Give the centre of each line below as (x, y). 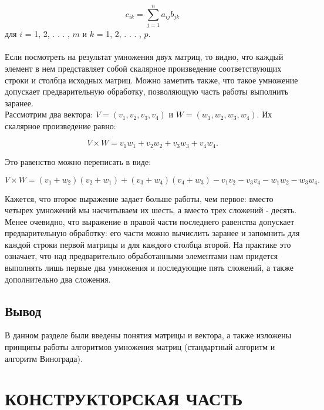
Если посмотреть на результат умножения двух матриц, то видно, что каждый (144, 57)
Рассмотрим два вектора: (49, 114)
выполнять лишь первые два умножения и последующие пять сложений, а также (149, 268)
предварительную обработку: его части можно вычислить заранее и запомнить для (152, 233)
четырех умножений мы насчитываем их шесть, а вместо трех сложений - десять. (151, 210)
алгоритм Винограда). (44, 358)
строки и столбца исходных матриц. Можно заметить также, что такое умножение (151, 80)
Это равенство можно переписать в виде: (78, 161)
